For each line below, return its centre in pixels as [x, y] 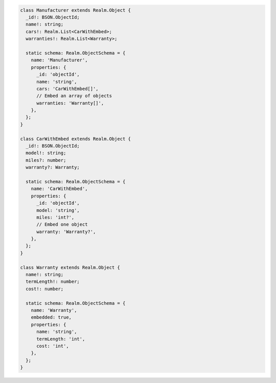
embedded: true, [51, 317]
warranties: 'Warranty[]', [70, 103]
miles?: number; [46, 160]
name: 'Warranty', [54, 310]
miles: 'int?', [55, 217]
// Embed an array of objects [74, 96]
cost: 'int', [53, 346]
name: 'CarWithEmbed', [59, 189]
